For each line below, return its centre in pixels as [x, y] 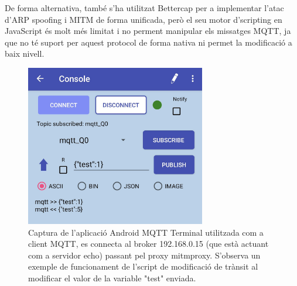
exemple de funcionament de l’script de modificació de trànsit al [143, 266]
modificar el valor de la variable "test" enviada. [112, 278]
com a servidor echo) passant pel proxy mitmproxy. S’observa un [144, 255]
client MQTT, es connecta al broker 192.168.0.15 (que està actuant [148, 244]
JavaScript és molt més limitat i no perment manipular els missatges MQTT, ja [148, 31]
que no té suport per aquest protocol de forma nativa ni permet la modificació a [148, 42]
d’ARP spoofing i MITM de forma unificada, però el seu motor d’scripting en [144, 19]
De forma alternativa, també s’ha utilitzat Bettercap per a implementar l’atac [144, 8]
